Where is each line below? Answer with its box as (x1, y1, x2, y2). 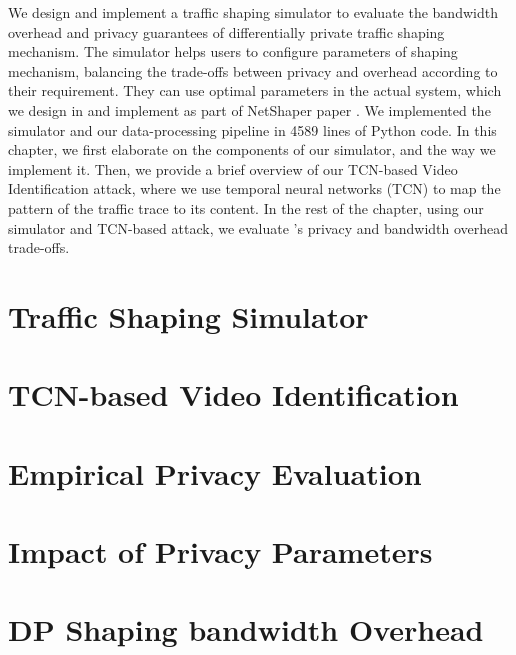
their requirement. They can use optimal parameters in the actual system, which (8, 80, 502, 101)
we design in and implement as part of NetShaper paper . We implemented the (8, 99, 491, 120)
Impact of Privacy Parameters (8, 531, 433, 572)
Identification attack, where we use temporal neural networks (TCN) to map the (8, 178, 501, 199)
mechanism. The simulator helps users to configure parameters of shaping (8, 41, 458, 62)
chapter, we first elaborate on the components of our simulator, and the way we (8, 139, 496, 160)
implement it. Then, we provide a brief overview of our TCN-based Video (8, 158, 458, 179)
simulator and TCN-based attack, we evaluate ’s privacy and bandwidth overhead (8, 217, 509, 238)
